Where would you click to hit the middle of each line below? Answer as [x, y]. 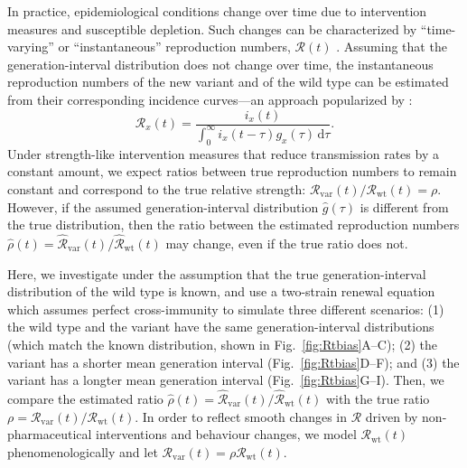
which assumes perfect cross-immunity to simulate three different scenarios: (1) [226, 309]
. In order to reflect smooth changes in [241, 416]
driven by [392, 416]
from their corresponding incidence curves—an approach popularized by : [210, 99]
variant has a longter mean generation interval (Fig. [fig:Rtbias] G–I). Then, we [226, 380]
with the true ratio [378, 398]
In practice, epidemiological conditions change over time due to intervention [217, 11]
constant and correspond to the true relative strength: [157, 188]
